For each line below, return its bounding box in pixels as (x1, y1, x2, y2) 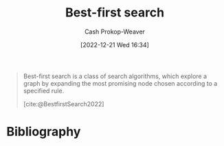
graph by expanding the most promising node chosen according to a (23, 79, 218, 87)
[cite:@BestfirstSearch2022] (23, 99, 104, 108)
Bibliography (6, 124, 81, 140)
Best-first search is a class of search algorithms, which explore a (23, 72, 208, 80)
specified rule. (23, 86, 65, 95)
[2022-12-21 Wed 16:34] (80, 40, 149, 49)
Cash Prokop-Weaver (84, 27, 146, 36)
